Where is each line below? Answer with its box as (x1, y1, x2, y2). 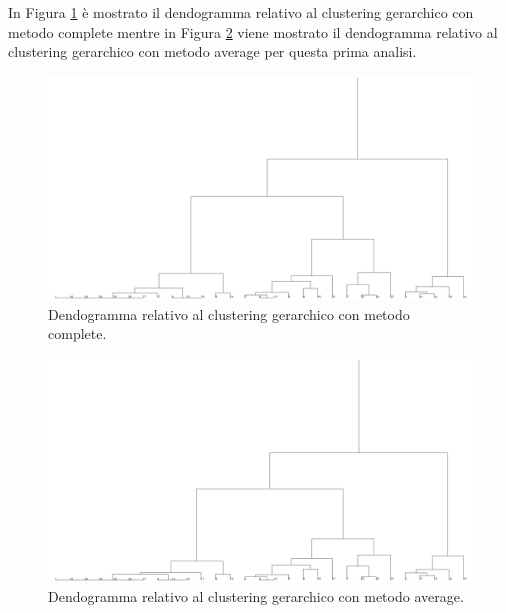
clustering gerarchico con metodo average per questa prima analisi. (8, 41, 417, 62)
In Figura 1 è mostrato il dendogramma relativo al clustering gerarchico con (8, 2, 474, 22)
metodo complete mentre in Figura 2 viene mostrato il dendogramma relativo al (8, 21, 498, 42)
